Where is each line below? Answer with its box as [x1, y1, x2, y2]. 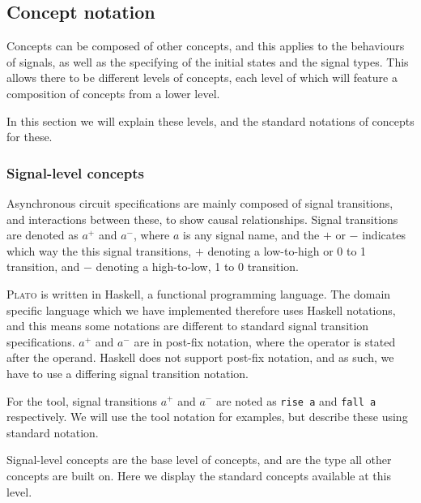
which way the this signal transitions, [6, 242, 192, 259]
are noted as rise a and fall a [215, 392, 376, 409]
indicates [362, 226, 406, 243]
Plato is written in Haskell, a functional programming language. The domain [6, 285, 391, 302]
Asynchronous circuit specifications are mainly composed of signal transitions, [6, 194, 393, 211]
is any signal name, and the [183, 226, 320, 243]
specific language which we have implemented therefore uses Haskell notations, [6, 301, 396, 318]
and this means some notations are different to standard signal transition [6, 317, 369, 334]
